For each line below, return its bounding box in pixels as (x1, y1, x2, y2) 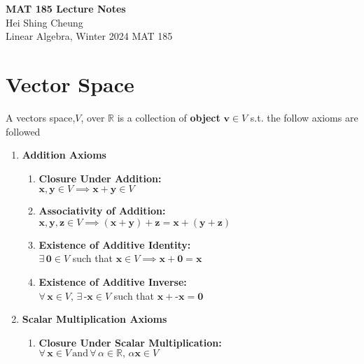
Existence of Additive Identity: (38, 237, 191, 252)
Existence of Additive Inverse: (38, 275, 187, 289)
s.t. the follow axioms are (250, 110, 358, 124)
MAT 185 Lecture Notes (6, 1, 126, 15)
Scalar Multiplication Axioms (22, 312, 167, 326)
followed (6, 124, 41, 138)
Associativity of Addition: (38, 203, 166, 218)
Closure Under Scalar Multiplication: (38, 335, 222, 349)
